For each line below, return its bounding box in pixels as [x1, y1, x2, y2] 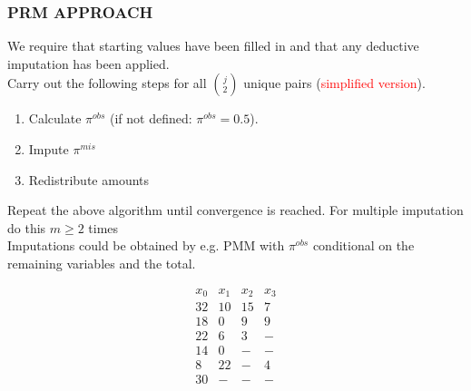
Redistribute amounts [28, 170, 150, 189]
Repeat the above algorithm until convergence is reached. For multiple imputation [7, 200, 464, 220]
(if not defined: [110, 109, 192, 128]
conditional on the [312, 236, 415, 255]
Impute [28, 140, 69, 158]
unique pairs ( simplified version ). [243, 73, 426, 93]
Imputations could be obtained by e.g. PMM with [7, 236, 285, 255]
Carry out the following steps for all [7, 73, 207, 93]
